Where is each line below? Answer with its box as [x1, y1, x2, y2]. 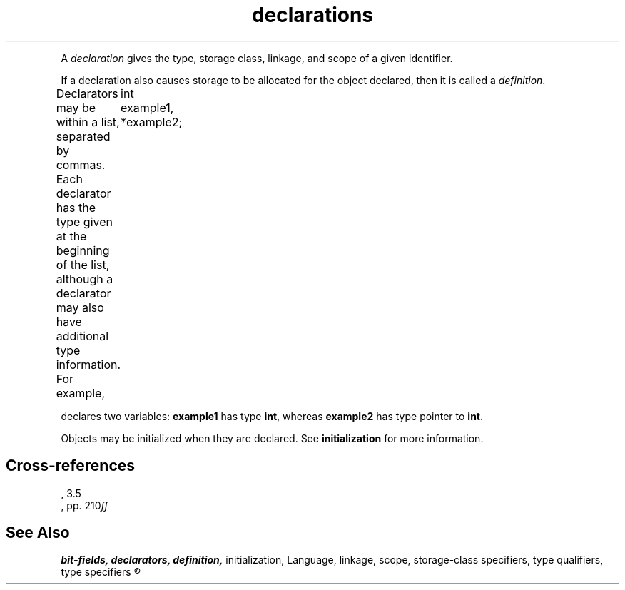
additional [56, 328, 109, 343]
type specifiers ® [61, 566, 141, 579]
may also [56, 300, 104, 315]
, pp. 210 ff [61, 499, 108, 512]
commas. [56, 157, 106, 172]
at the [56, 228, 87, 243]
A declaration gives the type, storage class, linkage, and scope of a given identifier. [61, 51, 453, 64]
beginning [56, 243, 110, 258]
